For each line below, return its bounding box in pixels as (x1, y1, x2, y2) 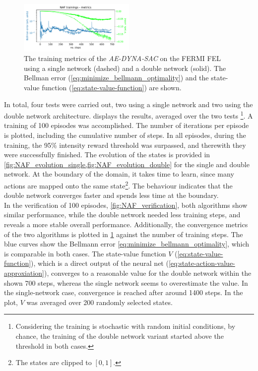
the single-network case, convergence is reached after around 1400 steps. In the (4, 287, 243, 298)
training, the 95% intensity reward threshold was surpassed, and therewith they (4, 139, 246, 150)
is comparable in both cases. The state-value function (4, 248, 166, 258)
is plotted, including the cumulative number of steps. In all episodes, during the (4, 130, 246, 140)
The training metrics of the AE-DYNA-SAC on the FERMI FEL (24, 53, 221, 63)
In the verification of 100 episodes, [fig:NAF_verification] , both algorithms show (4, 199, 248, 210)
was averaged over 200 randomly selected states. (26, 297, 173, 307)
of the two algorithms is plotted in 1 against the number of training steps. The (4, 229, 243, 239)
